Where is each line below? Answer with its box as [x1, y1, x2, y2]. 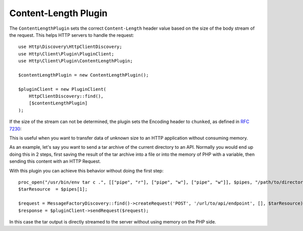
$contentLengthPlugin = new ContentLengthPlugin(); [18, 72, 149, 78]
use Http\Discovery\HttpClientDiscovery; [18, 44, 122, 50]
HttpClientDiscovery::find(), [28, 93, 104, 99]
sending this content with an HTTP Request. [9, 158, 101, 164]
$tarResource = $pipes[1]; [18, 187, 88, 192]
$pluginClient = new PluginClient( [18, 86, 107, 92]
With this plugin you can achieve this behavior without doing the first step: [9, 167, 164, 174]
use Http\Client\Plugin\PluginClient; [18, 51, 115, 56]
